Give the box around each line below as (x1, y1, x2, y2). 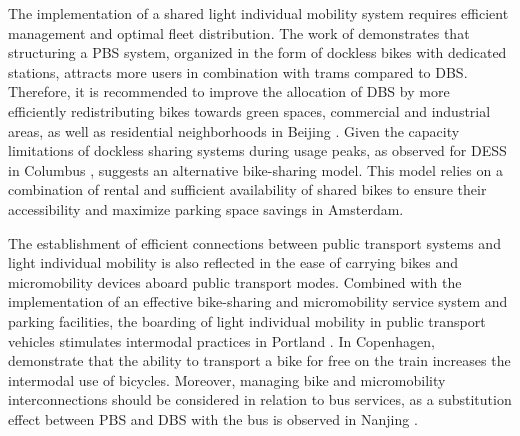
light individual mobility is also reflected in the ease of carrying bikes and (8, 252, 459, 273)
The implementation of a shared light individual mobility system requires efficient (8, 3, 509, 23)
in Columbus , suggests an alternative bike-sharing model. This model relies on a (8, 159, 503, 180)
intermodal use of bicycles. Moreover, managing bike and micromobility (8, 369, 446, 390)
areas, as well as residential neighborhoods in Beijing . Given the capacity (8, 120, 460, 141)
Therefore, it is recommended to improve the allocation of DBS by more (8, 81, 450, 102)
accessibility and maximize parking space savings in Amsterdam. (8, 198, 404, 219)
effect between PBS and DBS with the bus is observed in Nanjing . (8, 408, 418, 429)
